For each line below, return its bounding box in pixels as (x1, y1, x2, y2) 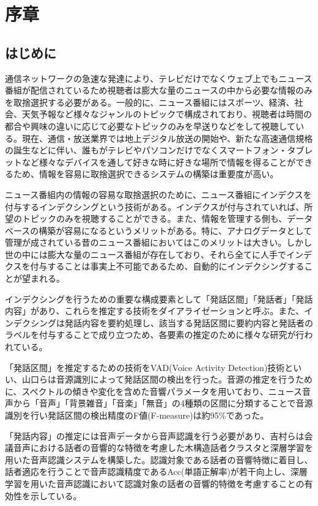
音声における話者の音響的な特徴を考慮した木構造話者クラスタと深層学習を (13, 441, 313, 454)
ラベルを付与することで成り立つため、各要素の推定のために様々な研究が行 (5, 328, 305, 341)
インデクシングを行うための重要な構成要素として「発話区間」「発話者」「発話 (5, 292, 313, 305)
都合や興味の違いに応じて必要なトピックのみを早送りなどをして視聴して (5, 119, 296, 132)
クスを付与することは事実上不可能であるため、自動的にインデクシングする (5, 260, 305, 273)
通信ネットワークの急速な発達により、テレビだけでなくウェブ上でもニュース (5, 71, 312, 84)
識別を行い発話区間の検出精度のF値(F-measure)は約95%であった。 (5, 409, 269, 422)
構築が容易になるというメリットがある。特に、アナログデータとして (39, 224, 312, 237)
